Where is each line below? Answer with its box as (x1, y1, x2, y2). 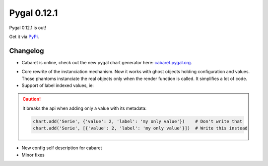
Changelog (9, 46, 44, 55)
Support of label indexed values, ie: (21, 83, 94, 88)
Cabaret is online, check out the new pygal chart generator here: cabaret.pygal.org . (21, 59, 192, 65)
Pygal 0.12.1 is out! (9, 25, 47, 31)
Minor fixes (21, 152, 45, 158)
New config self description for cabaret (21, 145, 102, 151)
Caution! (22, 96, 41, 102)
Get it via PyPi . (9, 34, 39, 40)
